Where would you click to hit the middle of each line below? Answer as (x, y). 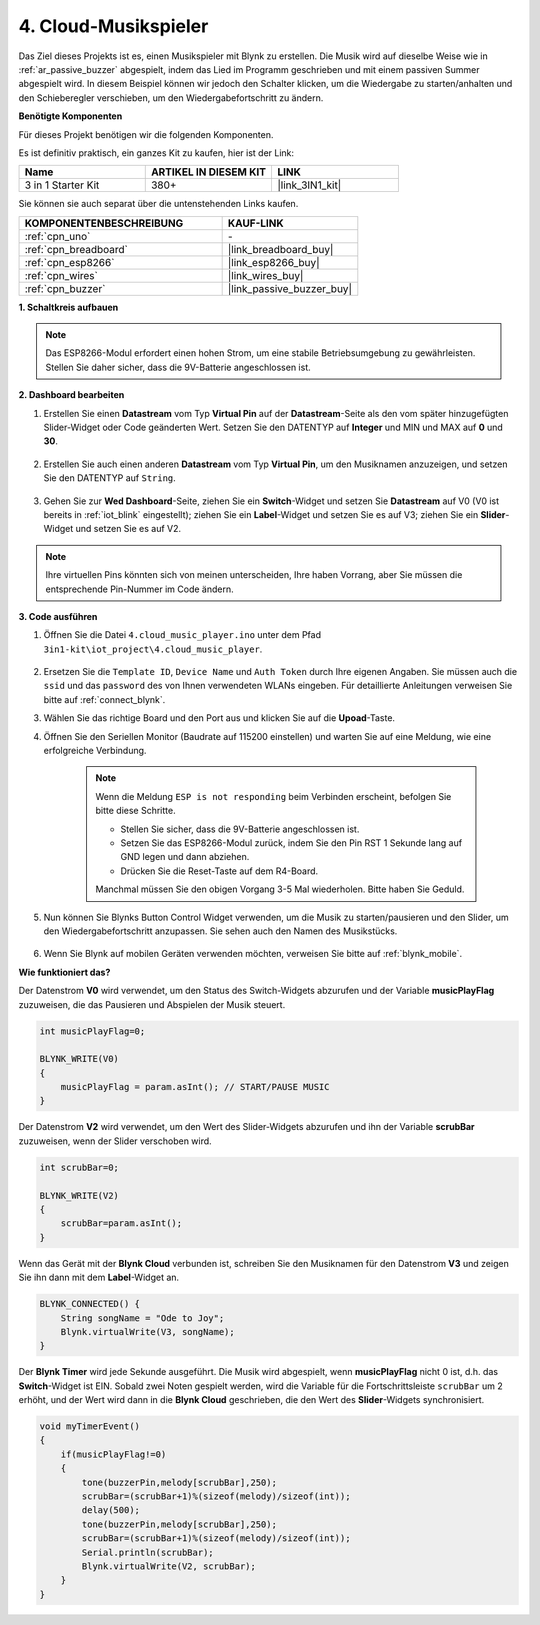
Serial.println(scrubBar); (147, 1552)
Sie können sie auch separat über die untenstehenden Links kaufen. (158, 204)
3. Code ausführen (58, 616)
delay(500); (110, 1510)
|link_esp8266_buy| (273, 262)
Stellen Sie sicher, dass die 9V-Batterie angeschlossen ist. (240, 829)
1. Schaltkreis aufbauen (68, 307)
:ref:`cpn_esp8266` (69, 262)
